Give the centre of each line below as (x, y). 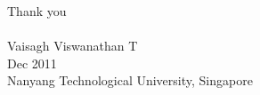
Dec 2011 (32, 63)
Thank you (37, 11)
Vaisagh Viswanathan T (73, 46)
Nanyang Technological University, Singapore (130, 80)
